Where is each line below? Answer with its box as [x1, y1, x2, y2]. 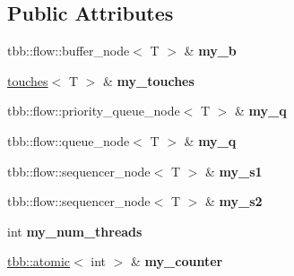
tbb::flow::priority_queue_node [7, 101, 180, 120]
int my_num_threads [7, 221, 143, 240]
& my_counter [131, 252, 223, 271]
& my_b [184, 41, 237, 60]
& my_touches [102, 71, 195, 90]
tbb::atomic [7, 252, 71, 271]
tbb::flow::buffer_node [7, 41, 130, 60]
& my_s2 [205, 192, 263, 211]
